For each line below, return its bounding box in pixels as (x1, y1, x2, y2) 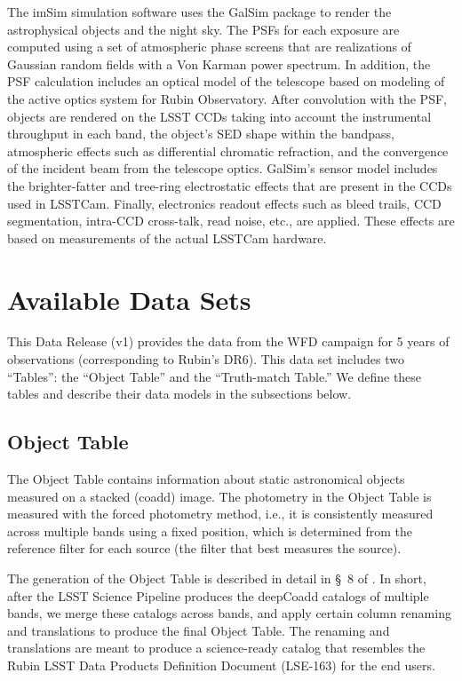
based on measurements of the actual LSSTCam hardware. (7, 228, 327, 247)
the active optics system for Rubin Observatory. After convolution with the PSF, (7, 89, 447, 107)
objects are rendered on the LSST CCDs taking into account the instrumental (7, 107, 432, 125)
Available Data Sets (7, 281, 251, 317)
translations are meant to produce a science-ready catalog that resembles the (7, 638, 426, 657)
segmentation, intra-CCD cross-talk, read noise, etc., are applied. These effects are (7, 211, 455, 230)
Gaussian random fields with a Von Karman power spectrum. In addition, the (7, 54, 431, 73)
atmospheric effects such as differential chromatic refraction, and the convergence (7, 141, 449, 160)
